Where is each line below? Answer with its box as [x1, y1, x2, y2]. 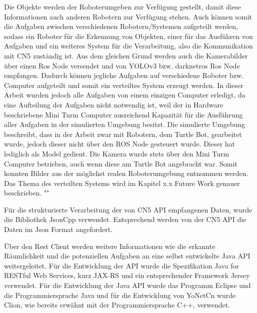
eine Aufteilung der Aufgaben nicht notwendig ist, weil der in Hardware [4, 99, 223, 109]
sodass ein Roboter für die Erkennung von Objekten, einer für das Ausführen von [4, 30, 253, 41]
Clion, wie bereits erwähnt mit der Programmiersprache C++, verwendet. [4, 299, 230, 310]
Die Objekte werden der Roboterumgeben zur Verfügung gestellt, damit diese [4, 1, 241, 11]
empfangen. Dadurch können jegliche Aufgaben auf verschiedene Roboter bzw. [4, 70, 243, 80]
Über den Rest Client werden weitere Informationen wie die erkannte [4, 240, 215, 251]
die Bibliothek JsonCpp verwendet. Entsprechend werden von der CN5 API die [4, 214, 246, 224]
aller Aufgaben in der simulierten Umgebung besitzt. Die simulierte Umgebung [4, 119, 245, 129]
